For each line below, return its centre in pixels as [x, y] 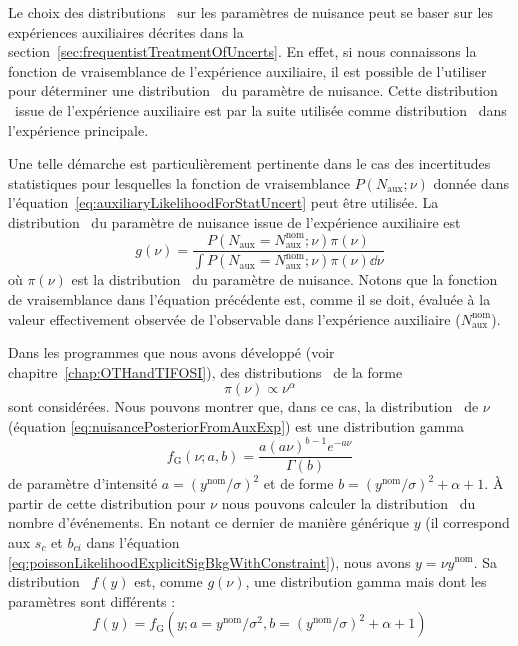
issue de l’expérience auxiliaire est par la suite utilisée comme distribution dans [260, 109]
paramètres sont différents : [92, 600]
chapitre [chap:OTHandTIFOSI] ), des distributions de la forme [205, 371]
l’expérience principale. [78, 129]
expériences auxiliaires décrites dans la [126, 31]
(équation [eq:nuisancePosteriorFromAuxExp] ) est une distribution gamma [236, 425]
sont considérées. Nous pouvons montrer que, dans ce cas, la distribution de [243, 406]
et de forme [298, 483]
